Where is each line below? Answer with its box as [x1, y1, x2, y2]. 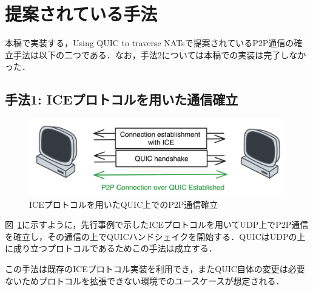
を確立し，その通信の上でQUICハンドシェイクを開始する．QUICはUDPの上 [5, 230, 306, 242]
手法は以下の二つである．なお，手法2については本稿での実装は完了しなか [13, 48, 306, 61]
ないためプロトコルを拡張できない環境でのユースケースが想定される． [5, 274, 284, 287]
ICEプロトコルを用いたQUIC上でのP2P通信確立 [29, 197, 218, 210]
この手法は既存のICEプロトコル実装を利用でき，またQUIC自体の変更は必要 [5, 262, 305, 275]
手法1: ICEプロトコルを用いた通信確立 [5, 90, 238, 109]
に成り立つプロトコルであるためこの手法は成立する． [5, 242, 217, 255]
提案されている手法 [5, 1, 158, 26]
